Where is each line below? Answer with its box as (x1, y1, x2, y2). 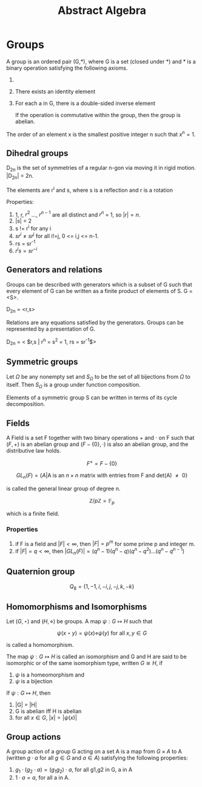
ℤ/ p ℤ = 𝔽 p (89, 497, 115, 505)
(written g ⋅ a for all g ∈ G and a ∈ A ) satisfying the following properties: (6, 754, 188, 762)
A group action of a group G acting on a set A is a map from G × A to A (6, 748, 182, 755)
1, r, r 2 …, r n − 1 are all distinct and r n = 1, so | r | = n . (15, 210, 141, 218)
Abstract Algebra (57, 4, 147, 18)
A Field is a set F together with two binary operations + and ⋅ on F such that (6, 434, 195, 442)
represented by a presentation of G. (6, 325, 96, 333)
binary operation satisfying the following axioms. (6, 64, 128, 72)
